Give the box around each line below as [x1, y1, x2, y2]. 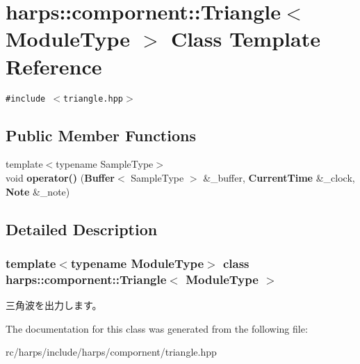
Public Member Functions [6, 124, 196, 145]
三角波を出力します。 [6, 298, 102, 312]
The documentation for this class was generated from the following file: [6, 321, 308, 335]
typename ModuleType [70, 254, 204, 271]
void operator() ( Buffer [6, 170, 115, 184]
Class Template [170, 24, 320, 53]
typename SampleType [56, 157, 154, 171]
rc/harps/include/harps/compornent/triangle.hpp [6, 345, 217, 359]
